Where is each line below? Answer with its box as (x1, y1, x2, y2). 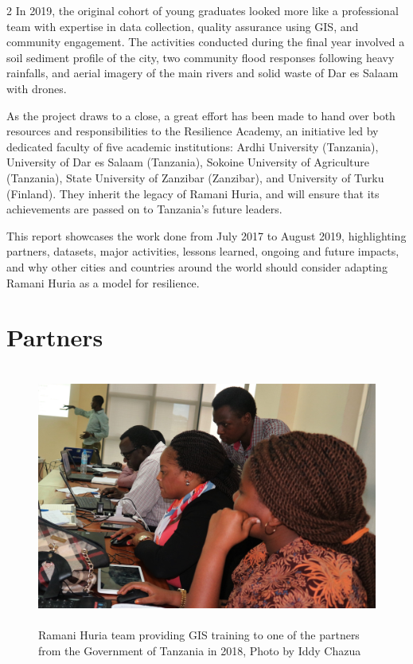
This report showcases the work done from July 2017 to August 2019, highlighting (6, 227, 407, 244)
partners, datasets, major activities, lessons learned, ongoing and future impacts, (6, 243, 399, 260)
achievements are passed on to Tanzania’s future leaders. (6, 201, 282, 217)
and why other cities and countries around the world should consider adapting (6, 258, 388, 275)
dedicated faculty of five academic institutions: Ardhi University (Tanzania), (6, 138, 379, 154)
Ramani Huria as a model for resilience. (6, 274, 200, 291)
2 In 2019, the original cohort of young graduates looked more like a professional (6, 2, 399, 18)
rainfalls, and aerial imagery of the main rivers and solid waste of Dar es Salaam (6, 64, 399, 81)
